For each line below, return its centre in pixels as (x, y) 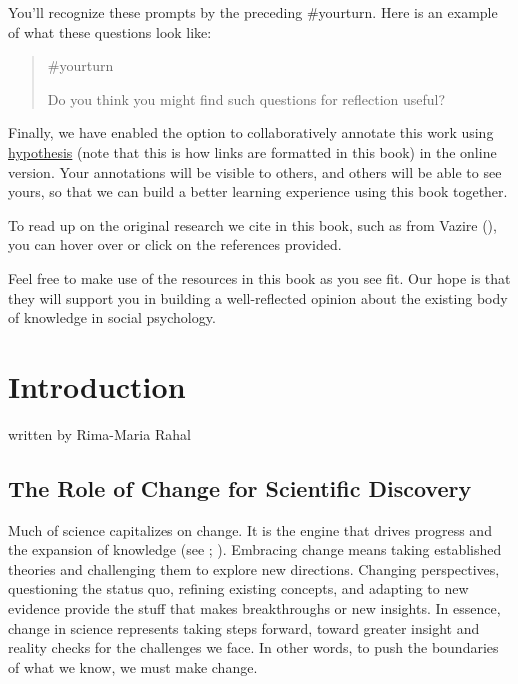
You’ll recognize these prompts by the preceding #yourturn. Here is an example (253, 12)
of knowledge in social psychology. (112, 317)
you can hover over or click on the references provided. (175, 244)
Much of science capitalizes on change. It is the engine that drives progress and (250, 529)
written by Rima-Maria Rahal (99, 433)
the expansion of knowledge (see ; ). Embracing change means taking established (255, 549)
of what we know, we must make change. (133, 666)
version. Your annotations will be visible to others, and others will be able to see (255, 171)
